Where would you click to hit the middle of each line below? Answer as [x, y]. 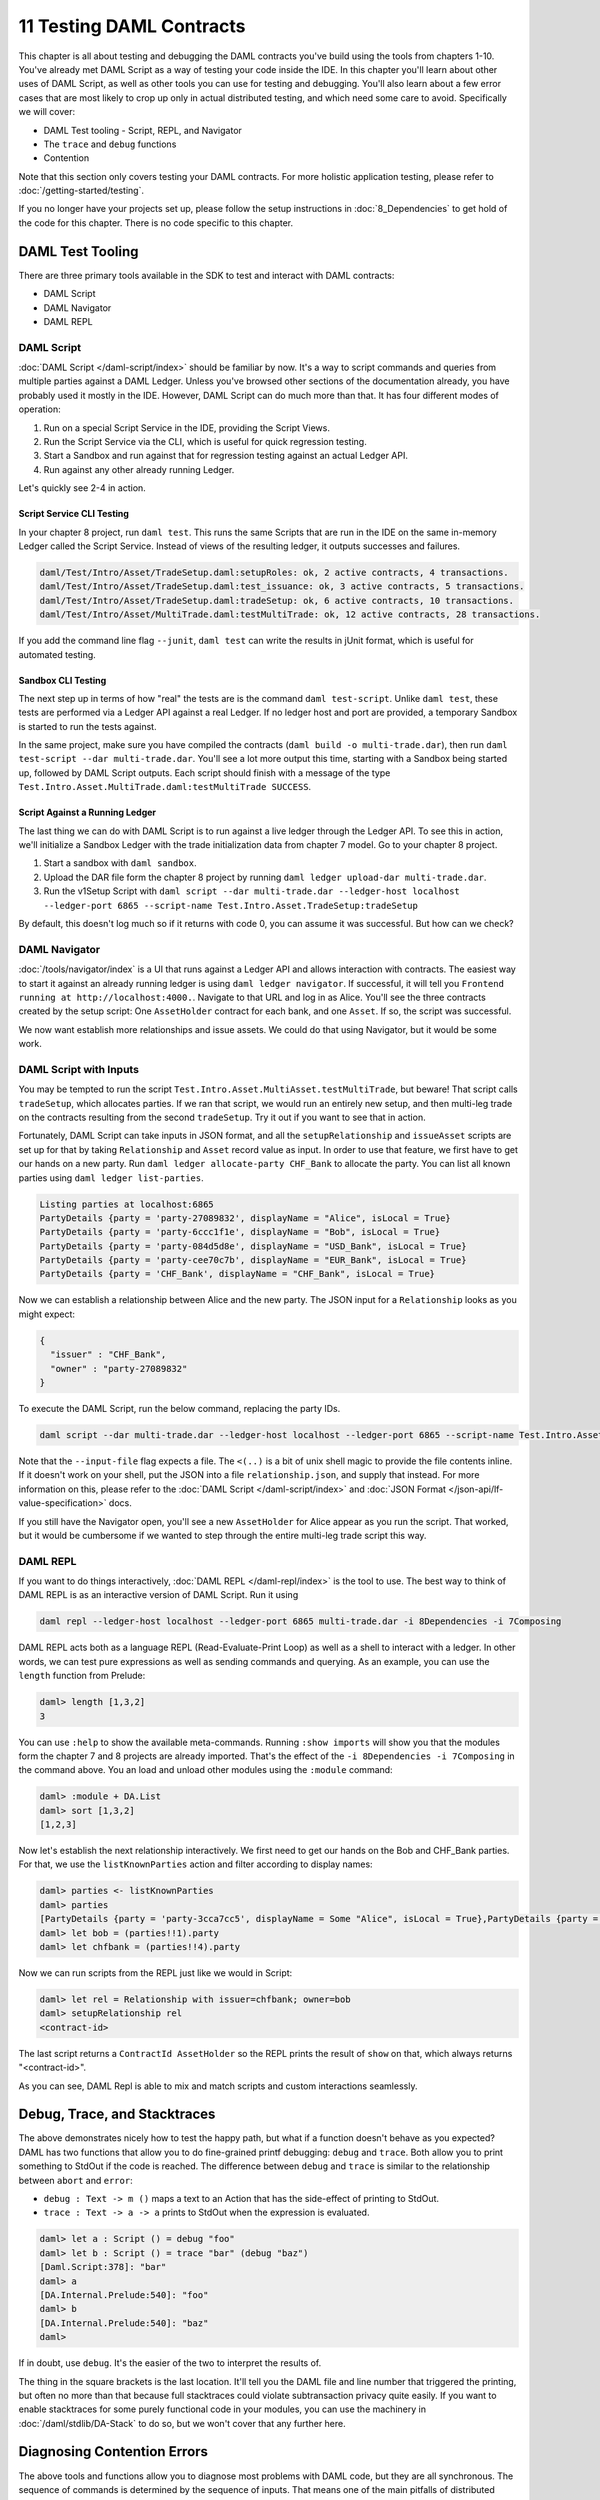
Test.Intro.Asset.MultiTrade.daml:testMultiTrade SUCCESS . [165, 787]
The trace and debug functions [110, 144]
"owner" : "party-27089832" [119, 1368]
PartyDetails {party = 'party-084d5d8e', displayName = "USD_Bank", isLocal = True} [253, 1246]
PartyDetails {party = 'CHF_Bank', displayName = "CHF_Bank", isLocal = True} [237, 1274]
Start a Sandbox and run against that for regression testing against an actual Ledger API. [226, 456]
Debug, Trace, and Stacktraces [117, 2114]
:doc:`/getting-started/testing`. [81, 191]
